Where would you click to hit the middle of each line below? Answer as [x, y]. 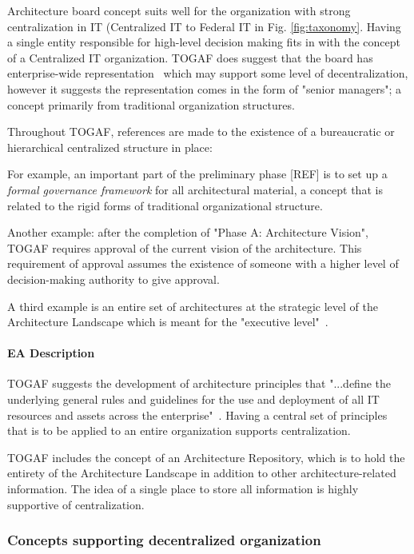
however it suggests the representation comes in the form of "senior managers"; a [205, 88]
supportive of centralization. [76, 504]
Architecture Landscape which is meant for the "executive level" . [168, 322]
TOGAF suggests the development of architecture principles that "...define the [199, 383]
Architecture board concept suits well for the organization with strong [179, 10]
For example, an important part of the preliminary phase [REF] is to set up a [197, 174]
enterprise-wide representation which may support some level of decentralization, [208, 73]
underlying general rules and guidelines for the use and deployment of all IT [193, 399]
